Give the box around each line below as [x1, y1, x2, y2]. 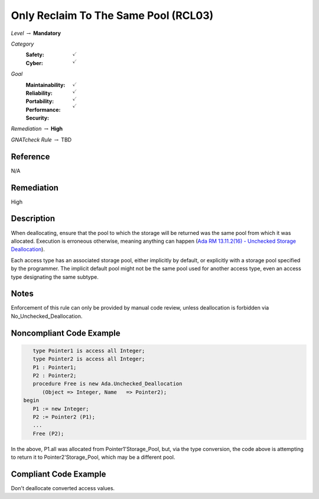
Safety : [25, 51, 44, 59]
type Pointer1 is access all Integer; [32, 347, 145, 354]
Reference [11, 152, 50, 162]
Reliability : [25, 89, 53, 96]
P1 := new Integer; [32, 405, 89, 412]
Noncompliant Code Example [11, 328, 121, 338]
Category [11, 40, 34, 47]
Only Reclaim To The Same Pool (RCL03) [11, 9, 214, 22]
